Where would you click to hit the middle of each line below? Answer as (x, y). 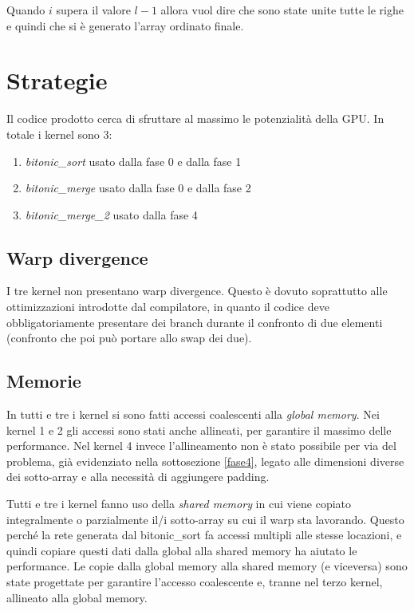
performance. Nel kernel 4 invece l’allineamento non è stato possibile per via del (201, 445)
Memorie (44, 381)
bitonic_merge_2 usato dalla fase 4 (111, 214)
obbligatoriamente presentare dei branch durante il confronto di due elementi (195, 322)
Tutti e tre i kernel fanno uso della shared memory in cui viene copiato (179, 504)
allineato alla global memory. (77, 597)
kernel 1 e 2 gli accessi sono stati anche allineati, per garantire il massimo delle (199, 430)
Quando (26, 10)
